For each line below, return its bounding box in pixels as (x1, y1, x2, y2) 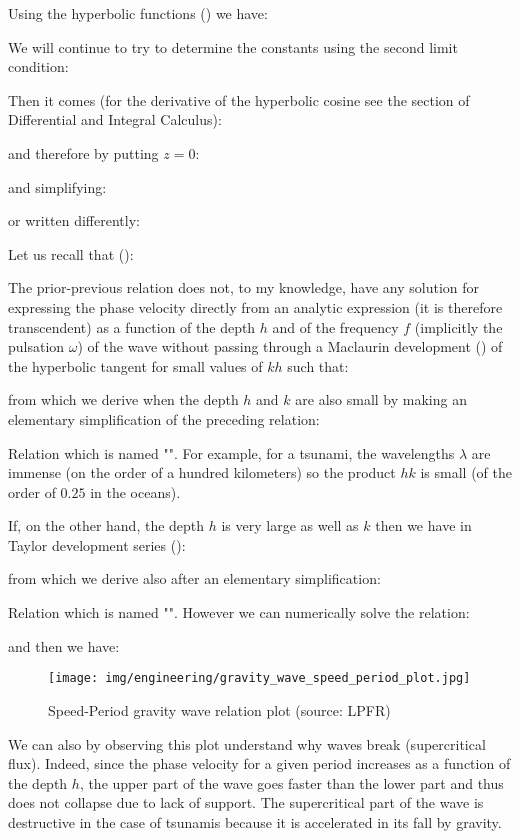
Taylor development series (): (8, 534, 186, 555)
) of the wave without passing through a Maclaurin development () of (77, 336, 503, 357)
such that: (287, 355, 349, 376)
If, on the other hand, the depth (8, 515, 205, 536)
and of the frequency (272, 316, 399, 337)
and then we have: (8, 635, 120, 656)
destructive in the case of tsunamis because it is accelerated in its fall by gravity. (8, 811, 502, 832)
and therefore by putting (8, 142, 159, 163)
